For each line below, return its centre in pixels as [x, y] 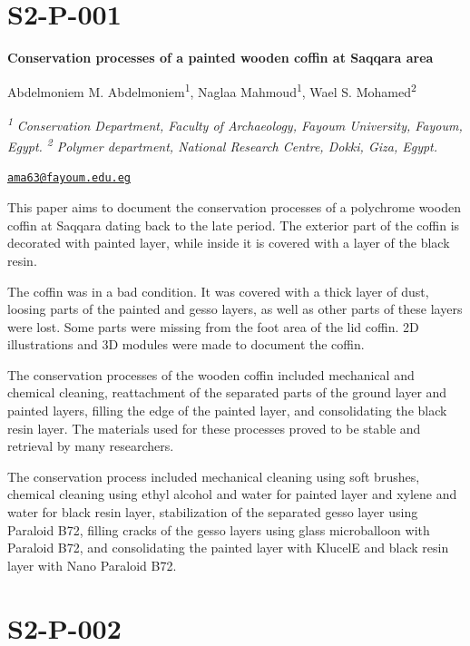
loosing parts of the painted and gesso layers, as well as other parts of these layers [235, 309]
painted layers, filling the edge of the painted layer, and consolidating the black [227, 411]
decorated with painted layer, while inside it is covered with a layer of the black [229, 243]
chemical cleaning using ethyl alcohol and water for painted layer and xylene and [232, 494]
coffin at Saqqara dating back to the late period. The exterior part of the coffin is [234, 225]
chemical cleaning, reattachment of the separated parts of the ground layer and [227, 392]
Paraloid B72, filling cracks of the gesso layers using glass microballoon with [219, 529]
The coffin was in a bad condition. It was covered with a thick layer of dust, [218, 291]
